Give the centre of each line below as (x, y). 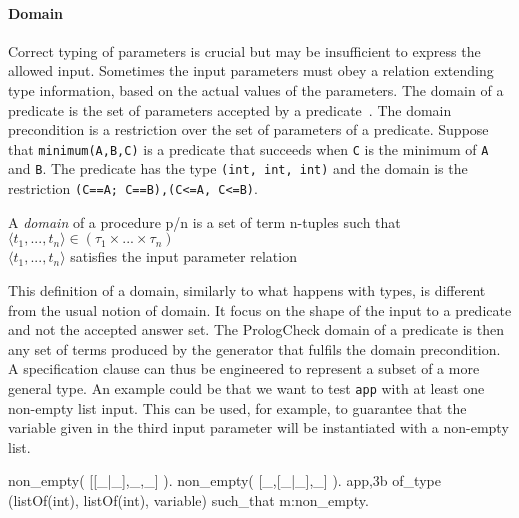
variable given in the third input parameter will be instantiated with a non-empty (258, 427)
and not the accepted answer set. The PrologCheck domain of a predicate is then (256, 329)
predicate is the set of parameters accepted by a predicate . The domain (230, 109)
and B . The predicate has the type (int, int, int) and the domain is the (238, 168)
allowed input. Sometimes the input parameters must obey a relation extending (251, 70)
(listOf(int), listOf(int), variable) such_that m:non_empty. (188, 499)
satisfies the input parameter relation (183, 256)
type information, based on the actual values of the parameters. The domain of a (256, 89)
